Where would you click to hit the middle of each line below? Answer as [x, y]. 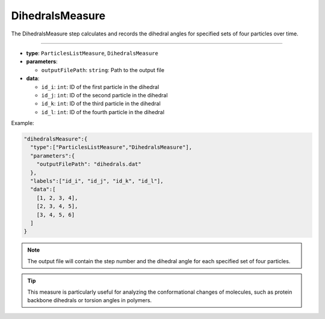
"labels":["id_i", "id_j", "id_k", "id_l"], [97, 181]
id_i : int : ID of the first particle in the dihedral [100, 87]
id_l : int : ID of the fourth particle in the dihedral [103, 112]
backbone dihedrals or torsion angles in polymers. [90, 300]
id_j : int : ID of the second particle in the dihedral [104, 95]
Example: [23, 123]
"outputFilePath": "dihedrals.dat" [89, 164]
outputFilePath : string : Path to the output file [103, 70]
